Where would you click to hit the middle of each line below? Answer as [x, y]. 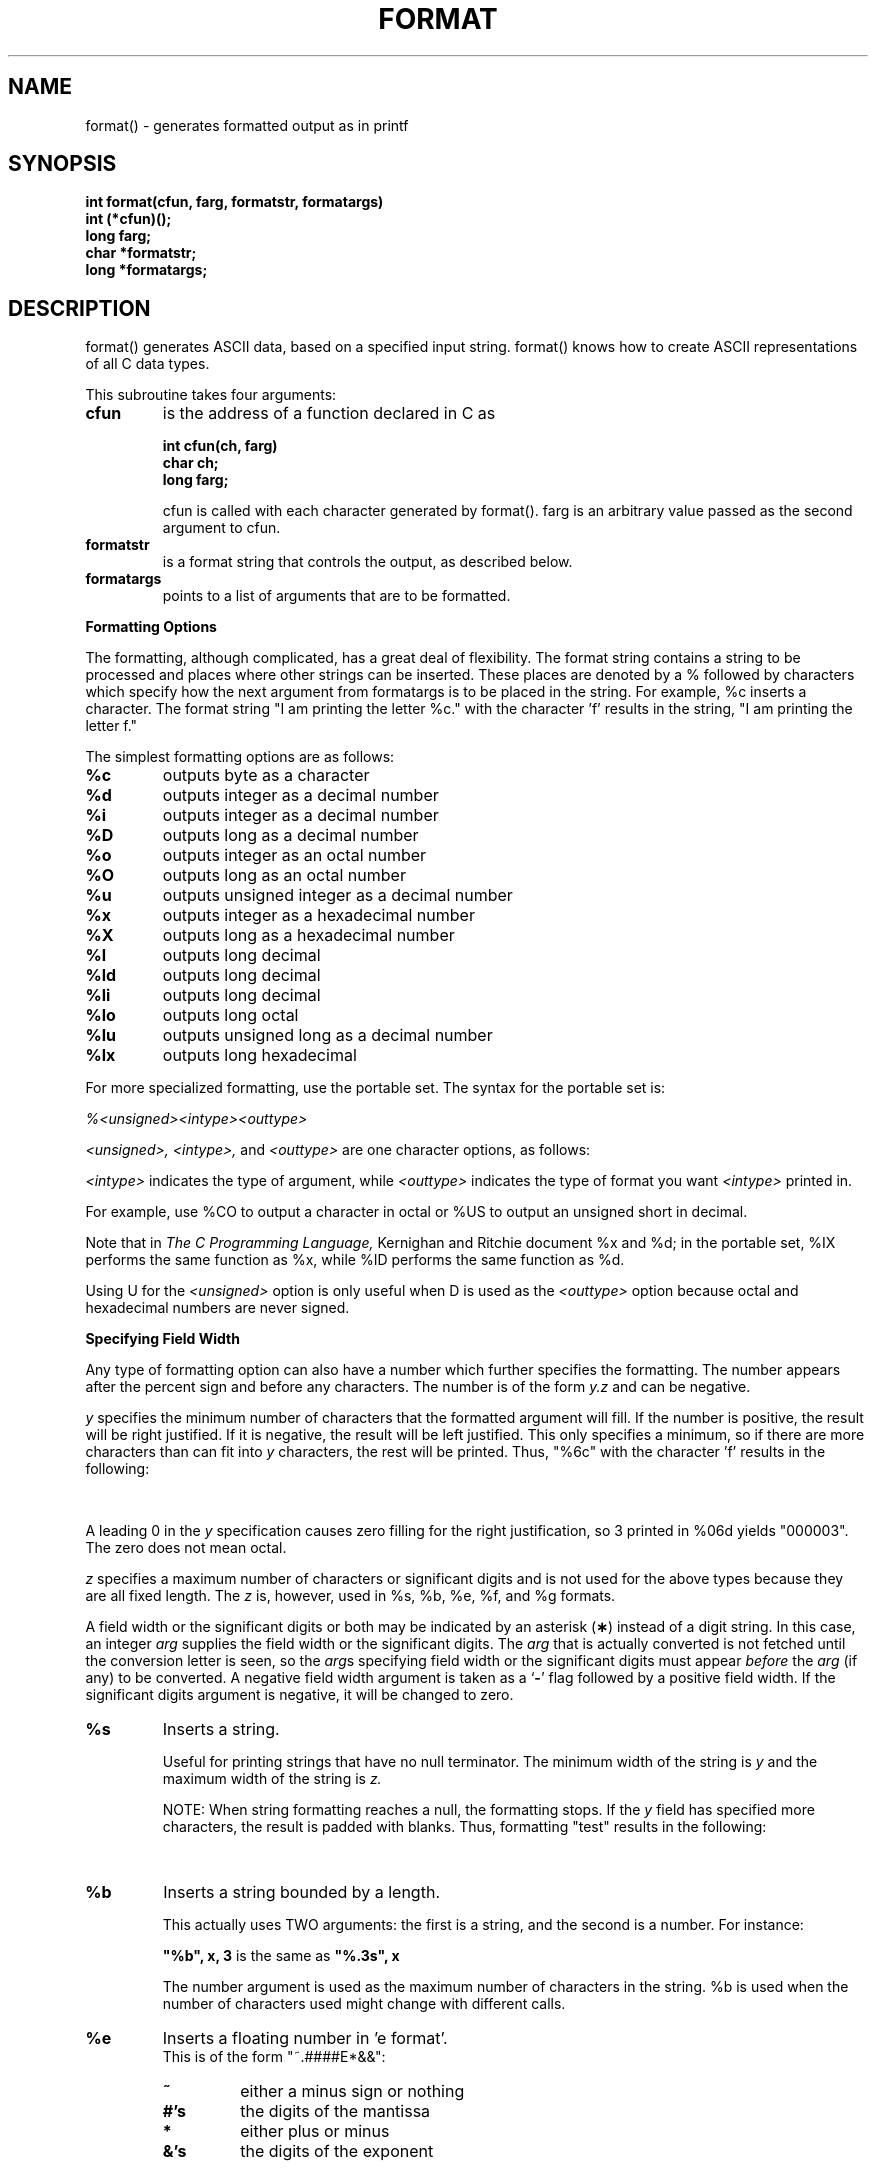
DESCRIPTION [79, 308]
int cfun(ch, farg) [220, 446]
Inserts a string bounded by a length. [301, 1892]
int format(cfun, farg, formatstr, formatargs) [234, 202]
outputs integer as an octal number [294, 855]
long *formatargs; [146, 270]
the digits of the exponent [337, 2151]
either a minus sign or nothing [352, 2091]
